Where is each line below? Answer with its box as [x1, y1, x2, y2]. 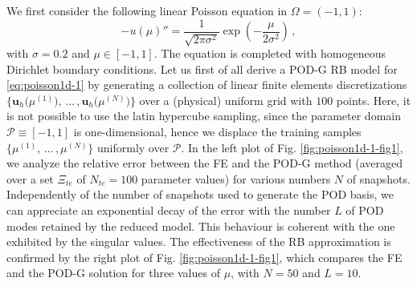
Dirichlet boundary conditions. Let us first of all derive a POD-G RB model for [6, 60, 398, 77]
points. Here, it [336, 91, 411, 108]
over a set [6, 170, 54, 187]
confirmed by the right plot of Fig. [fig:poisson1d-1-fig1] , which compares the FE [6, 248, 403, 265]
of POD [345, 201, 384, 218]
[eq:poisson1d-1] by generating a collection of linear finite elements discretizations [6, 76, 407, 93]
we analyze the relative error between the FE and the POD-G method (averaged [6, 155, 403, 171]
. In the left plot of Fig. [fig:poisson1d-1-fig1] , [181, 139, 403, 155]
